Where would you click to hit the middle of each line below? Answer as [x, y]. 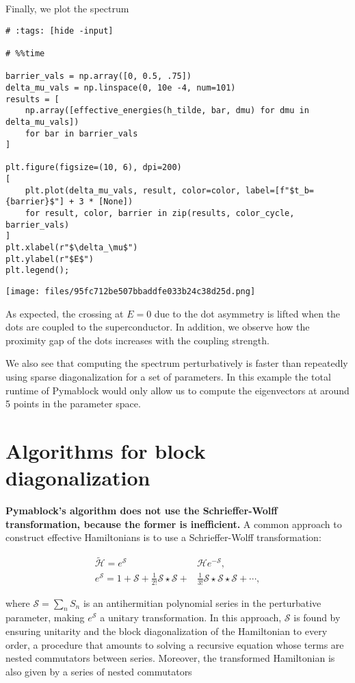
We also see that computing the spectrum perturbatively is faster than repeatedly [177, 363]
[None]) [116, 202]
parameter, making [45, 618]
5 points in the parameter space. [73, 404]
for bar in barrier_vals [81, 133]
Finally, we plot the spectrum [67, 8]
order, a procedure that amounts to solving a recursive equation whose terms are [175, 644]
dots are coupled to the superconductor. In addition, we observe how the [158, 327]
